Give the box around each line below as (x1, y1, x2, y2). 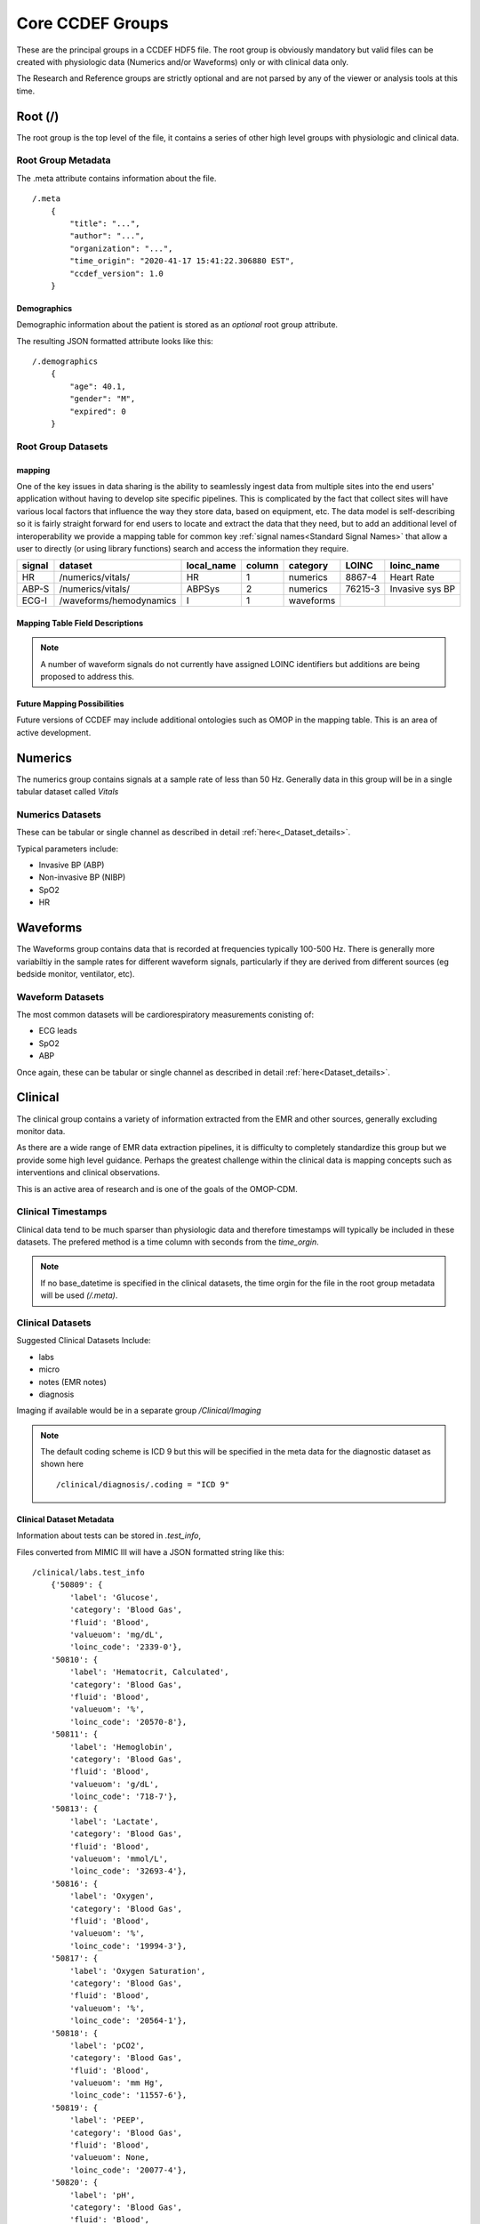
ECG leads (38, 1026, 77, 1036)
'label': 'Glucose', (69, 1592, 159, 1602)
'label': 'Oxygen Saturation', (69, 1966, 206, 1976)
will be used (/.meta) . (40, 1290, 118, 1301)
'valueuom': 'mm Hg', (69, 2078, 164, 2088)
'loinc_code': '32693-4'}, (69, 1866, 188, 1876)
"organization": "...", (69, 243, 173, 254)
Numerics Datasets (16, 808, 101, 820)
